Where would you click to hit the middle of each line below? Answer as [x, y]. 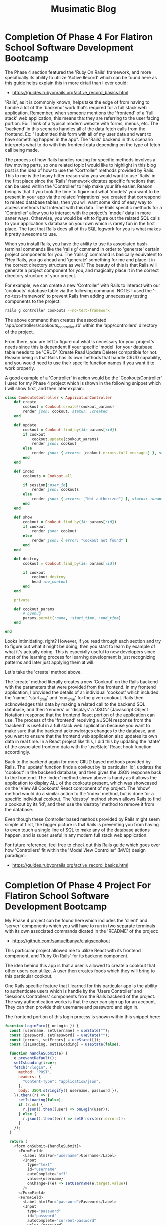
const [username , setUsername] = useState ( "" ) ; [60, 1030]
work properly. [20, 368]
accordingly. [18, 752]
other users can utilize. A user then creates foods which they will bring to [80, 971]
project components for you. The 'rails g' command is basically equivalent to [83, 254]
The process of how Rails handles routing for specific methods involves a [80, 160]
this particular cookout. [29, 976]
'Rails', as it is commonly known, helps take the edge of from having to [77, 102]
